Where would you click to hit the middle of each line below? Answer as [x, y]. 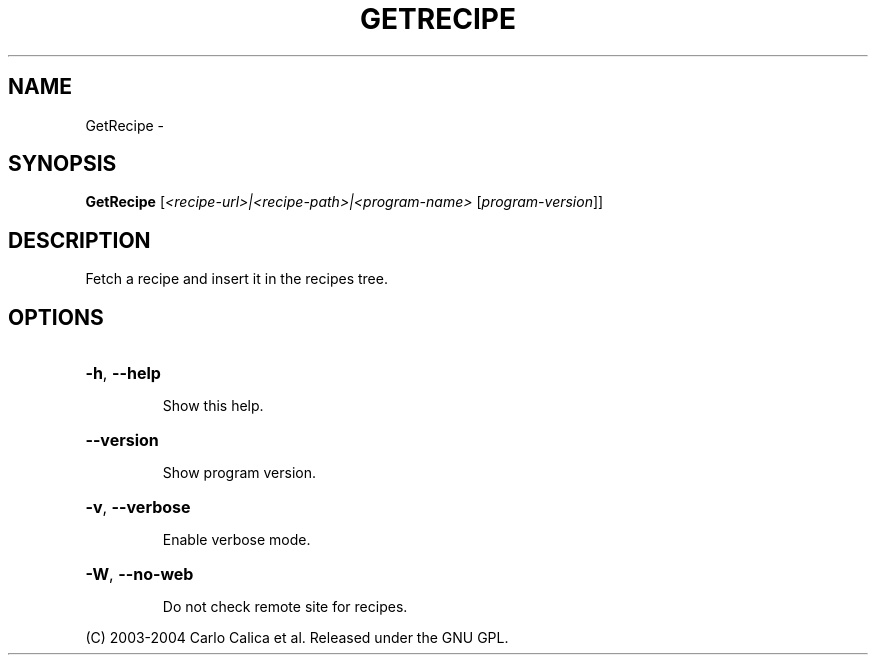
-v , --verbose [138, 507]
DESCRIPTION [79, 240]
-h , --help [123, 373]
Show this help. [213, 406]
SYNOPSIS [62, 164]
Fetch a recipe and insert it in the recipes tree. [236, 279]
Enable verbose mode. [236, 540]
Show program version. [239, 473]
